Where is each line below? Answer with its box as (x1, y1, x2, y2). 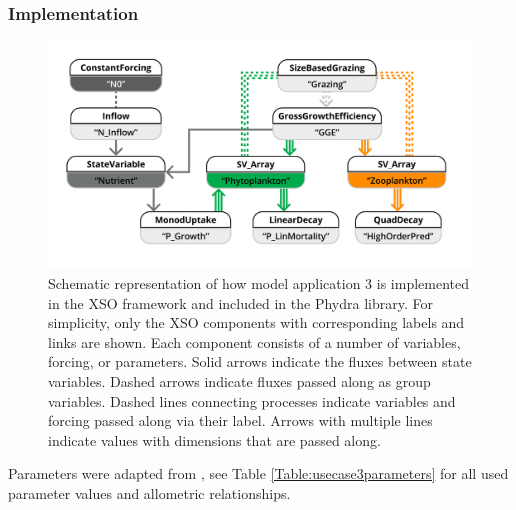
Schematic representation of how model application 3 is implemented (48, 272, 469, 293)
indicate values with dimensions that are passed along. (48, 429, 381, 450)
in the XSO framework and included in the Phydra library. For (48, 292, 433, 313)
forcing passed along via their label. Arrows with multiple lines (48, 410, 433, 431)
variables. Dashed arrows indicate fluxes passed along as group (48, 370, 431, 391)
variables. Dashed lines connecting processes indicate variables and (48, 390, 456, 411)
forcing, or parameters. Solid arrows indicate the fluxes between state (48, 351, 472, 372)
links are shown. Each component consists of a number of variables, (48, 331, 461, 352)
